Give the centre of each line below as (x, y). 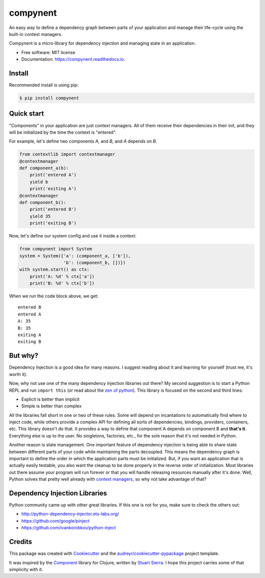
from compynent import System (56, 249)
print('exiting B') (53, 223)
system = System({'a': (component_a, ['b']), (75, 256)
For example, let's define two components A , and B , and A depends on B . (83, 141)
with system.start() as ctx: (54, 270)
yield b (39, 182)
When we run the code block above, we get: (54, 296)
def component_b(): (43, 202)
